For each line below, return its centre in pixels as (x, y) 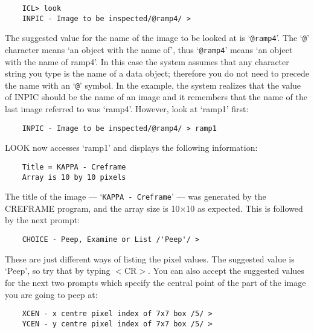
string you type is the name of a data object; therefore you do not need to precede (157, 73)
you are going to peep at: (51, 294)
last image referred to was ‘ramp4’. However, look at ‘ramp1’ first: (127, 109)
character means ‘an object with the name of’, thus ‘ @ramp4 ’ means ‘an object (149, 49)
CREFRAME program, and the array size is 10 (92, 208)
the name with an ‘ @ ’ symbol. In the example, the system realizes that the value (153, 85)
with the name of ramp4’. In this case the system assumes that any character (147, 61)
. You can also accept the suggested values (226, 271)
